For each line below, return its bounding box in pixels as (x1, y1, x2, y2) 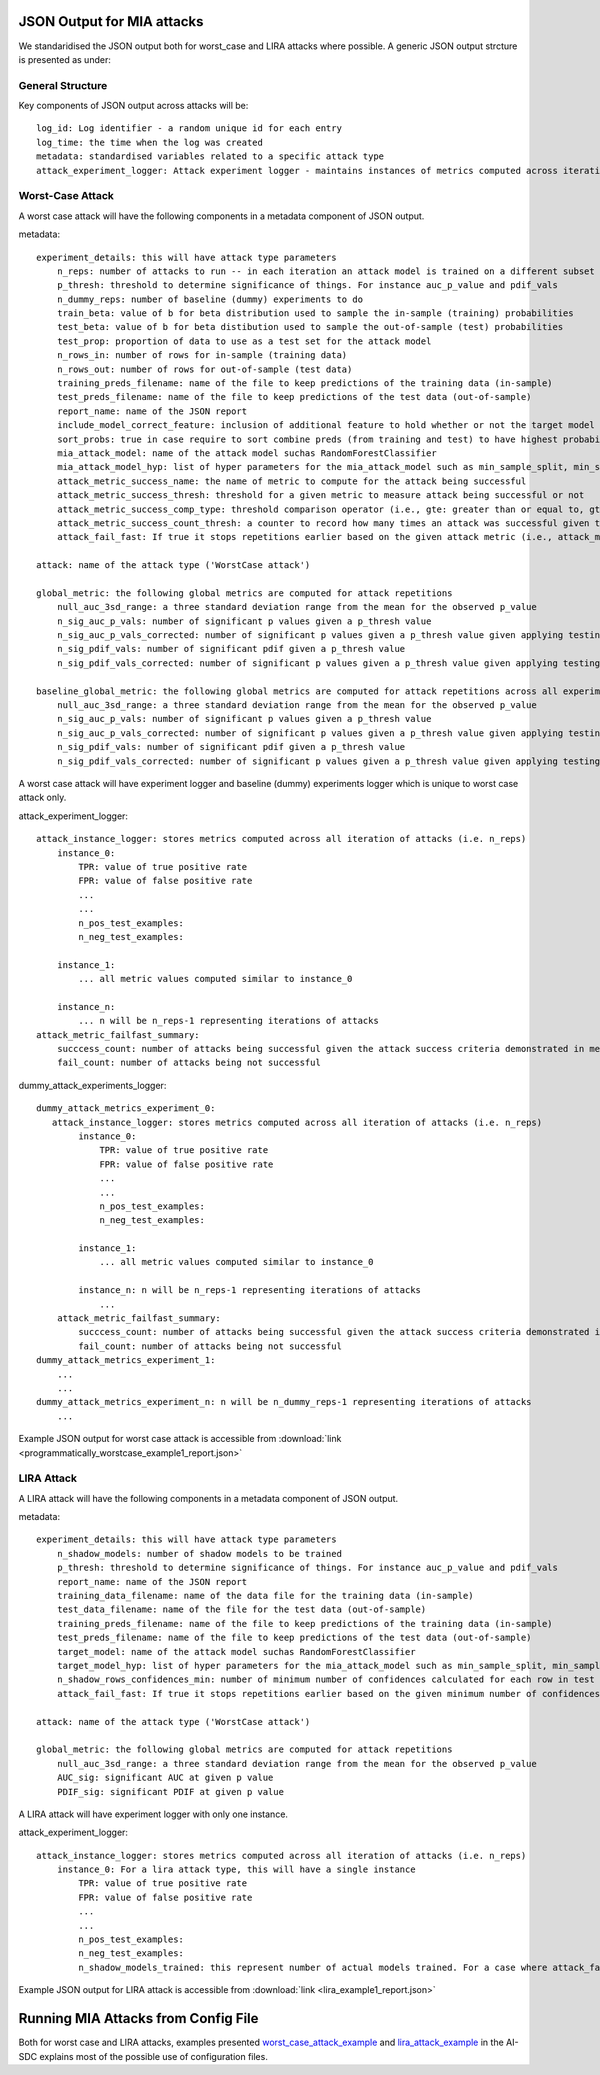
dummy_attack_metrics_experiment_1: (36, 1355, 216, 1366)
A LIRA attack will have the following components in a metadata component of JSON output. (18, 1492, 399, 1504)
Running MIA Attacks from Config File (18, 2010, 259, 2027)
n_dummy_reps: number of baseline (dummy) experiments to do (56, 293, 364, 305)
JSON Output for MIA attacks (18, 13, 204, 30)
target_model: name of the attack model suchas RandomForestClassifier (56, 1646, 416, 1657)
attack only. (18, 791, 67, 804)
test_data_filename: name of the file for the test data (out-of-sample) (56, 1604, 427, 1615)
